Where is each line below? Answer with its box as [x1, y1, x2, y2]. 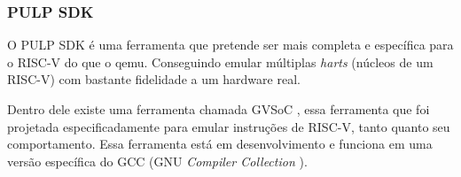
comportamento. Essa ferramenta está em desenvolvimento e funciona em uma [7, 135, 433, 153]
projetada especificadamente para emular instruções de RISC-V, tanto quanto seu [7, 117, 450, 135]
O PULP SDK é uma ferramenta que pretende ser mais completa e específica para [7, 35, 454, 54]
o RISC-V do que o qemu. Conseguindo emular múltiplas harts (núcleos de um [7, 52, 434, 71]
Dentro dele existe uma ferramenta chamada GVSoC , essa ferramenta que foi [7, 100, 430, 118]
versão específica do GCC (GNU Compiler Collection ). [7, 151, 308, 170]
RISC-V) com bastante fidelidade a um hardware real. [7, 70, 301, 88]
